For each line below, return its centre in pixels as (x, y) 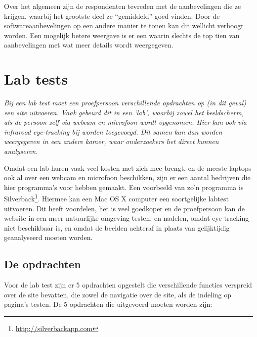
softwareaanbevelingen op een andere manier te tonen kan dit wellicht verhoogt (124, 25)
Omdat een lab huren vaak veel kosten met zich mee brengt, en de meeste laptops (128, 168)
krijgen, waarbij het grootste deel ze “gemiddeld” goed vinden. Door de (112, 16)
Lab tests (36, 79)
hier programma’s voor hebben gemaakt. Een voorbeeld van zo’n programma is (124, 187)
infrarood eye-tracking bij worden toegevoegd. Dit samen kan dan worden (113, 131)
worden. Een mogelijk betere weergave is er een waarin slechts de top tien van (122, 35)
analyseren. (21, 151)
